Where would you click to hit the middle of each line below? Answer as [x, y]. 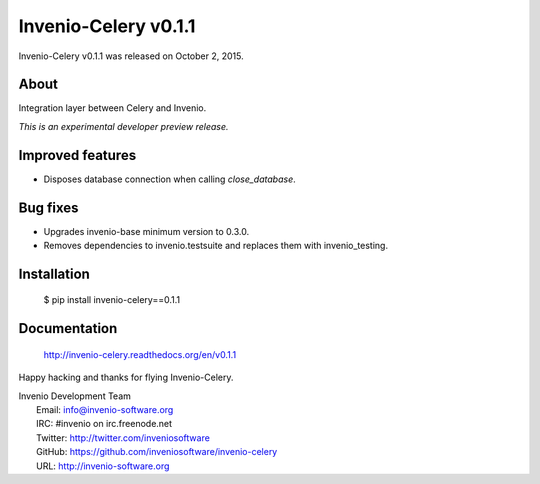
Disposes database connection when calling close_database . [169, 179]
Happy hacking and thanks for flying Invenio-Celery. [126, 377]
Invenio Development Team [75, 396]
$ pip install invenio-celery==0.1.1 [111, 300]
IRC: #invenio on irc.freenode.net [104, 424]
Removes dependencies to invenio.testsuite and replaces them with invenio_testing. [216, 246]
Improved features [77, 155]
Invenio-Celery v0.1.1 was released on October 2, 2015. [131, 56]
